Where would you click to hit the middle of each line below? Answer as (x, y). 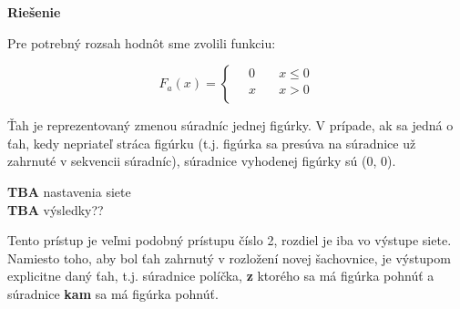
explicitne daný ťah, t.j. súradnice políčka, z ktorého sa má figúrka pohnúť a (221, 276)
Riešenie (34, 12)
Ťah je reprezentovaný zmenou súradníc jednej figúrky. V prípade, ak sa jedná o (230, 125)
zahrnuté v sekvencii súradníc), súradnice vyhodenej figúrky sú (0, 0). (202, 161)
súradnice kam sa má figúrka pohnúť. (113, 293)
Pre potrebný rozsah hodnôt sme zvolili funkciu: (142, 42)
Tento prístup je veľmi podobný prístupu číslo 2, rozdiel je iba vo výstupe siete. (230, 240)
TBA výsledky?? (56, 209)
